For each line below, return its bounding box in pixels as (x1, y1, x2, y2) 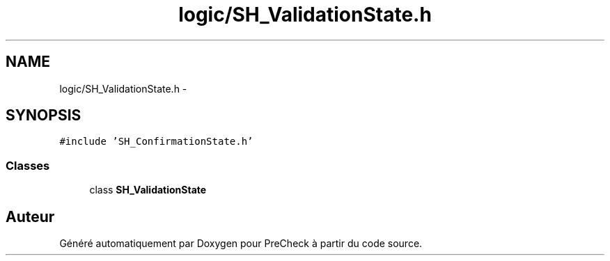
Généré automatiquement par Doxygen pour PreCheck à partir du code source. (59, 237, 423, 250)
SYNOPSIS (6, 106, 81, 125)
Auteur (6, 207, 55, 226)
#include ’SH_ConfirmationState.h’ (59, 136, 253, 148)
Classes (6, 158, 50, 173)
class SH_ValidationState (89, 184, 207, 196)
